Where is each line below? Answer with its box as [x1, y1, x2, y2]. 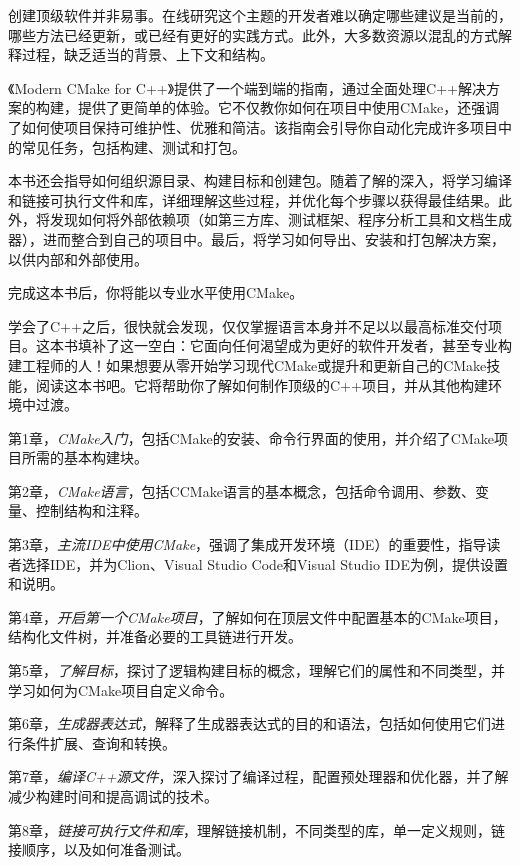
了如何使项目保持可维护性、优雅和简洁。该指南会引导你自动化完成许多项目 [8, 116, 498, 137]
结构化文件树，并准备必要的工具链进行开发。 [8, 626, 302, 647]
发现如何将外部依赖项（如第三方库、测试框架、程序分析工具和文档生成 [49, 209, 512, 230]
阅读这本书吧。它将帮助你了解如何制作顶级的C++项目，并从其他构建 [35, 374, 488, 395]
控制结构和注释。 [35, 500, 148, 521]
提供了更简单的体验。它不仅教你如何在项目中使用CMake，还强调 [77, 97, 500, 118]
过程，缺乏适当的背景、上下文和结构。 [21, 44, 274, 65]
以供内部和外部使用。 [8, 248, 148, 269]
